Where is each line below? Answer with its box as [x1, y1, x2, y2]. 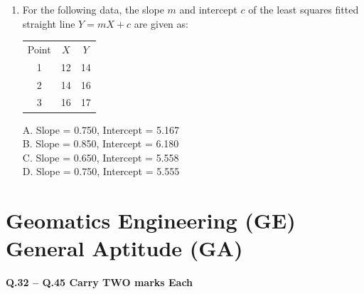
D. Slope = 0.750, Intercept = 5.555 [22, 164, 180, 179]
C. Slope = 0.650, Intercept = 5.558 [22, 149, 179, 164]
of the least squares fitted [248, 2, 359, 16]
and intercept [179, 2, 237, 16]
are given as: [134, 16, 188, 31]
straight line [22, 16, 75, 31]
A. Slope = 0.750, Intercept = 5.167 [22, 122, 179, 137]
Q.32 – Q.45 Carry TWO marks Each [6, 275, 193, 290]
